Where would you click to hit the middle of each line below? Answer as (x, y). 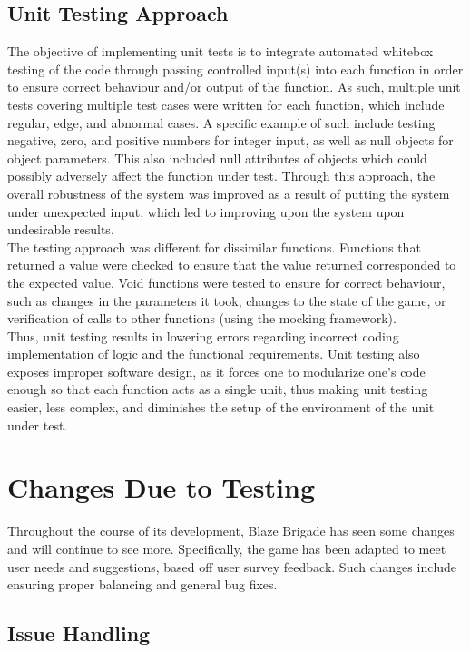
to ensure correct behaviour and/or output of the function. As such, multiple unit (234, 87)
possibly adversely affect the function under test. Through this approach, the (221, 176)
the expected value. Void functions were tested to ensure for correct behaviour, (226, 282)
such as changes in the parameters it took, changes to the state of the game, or (227, 300)
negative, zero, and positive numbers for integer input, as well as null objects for (230, 140)
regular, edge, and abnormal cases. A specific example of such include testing (221, 122)
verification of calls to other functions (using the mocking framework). (202, 318)
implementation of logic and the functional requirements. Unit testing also (214, 354)
